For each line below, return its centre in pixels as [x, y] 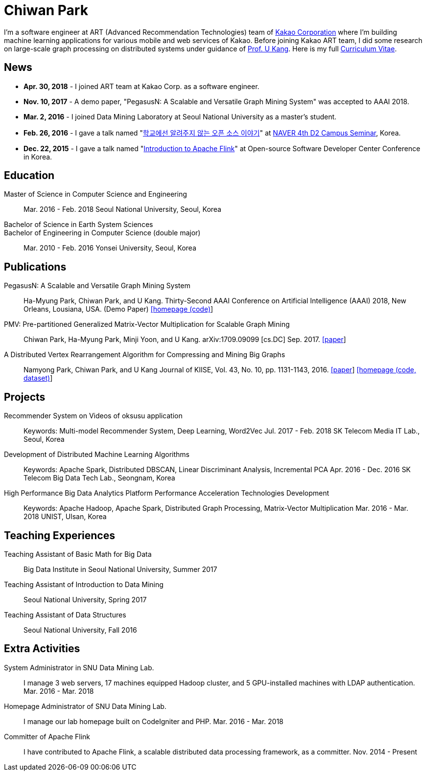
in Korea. [38, 157]
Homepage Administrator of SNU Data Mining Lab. [85, 706]
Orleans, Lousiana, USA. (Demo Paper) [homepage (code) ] [118, 309]
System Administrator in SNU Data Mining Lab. [79, 667]
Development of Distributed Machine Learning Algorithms [97, 455]
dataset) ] [38, 378]
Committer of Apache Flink [47, 736]
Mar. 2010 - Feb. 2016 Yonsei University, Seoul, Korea [110, 248]
